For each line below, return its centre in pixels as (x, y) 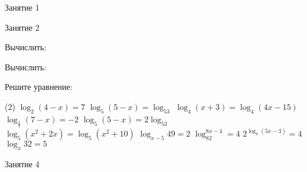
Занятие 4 (22, 164)
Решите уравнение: (39, 87)
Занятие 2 (22, 27)
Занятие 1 (22, 7)
